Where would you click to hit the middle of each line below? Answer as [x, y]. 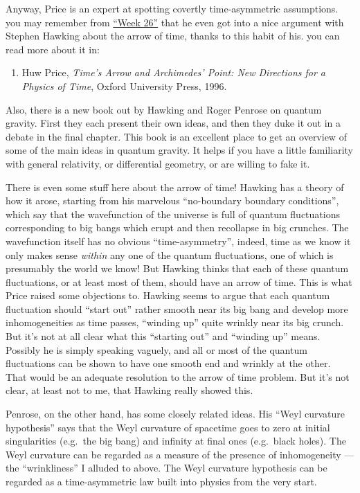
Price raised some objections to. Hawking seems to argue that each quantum [168, 295]
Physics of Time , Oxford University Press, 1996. [124, 86]
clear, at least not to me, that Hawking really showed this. [129, 390]
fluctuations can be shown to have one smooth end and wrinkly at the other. [168, 363]
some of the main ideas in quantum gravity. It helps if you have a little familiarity [179, 150]
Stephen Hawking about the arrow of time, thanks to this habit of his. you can [173, 36]
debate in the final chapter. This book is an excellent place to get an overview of [176, 136]
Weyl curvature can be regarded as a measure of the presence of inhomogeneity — [180, 454]
